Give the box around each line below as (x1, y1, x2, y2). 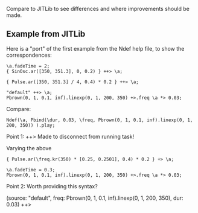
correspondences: (6, 51, 53, 59)
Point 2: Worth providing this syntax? (6, 182, 98, 189)
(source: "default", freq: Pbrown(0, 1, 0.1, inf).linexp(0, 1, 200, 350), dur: (6, 194, 184, 202)
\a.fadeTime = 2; (6, 63, 50, 69)
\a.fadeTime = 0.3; (6, 167, 56, 173)
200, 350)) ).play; (6, 122, 56, 129)
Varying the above (6, 144, 52, 151)
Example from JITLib (6, 29, 86, 39)
